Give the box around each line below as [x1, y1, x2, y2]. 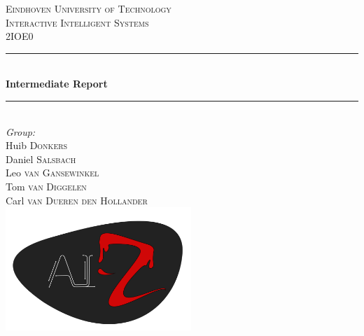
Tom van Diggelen [6, 178, 87, 193]
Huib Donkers [6, 138, 68, 153]
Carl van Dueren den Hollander [6, 192, 148, 207]
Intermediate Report [6, 76, 108, 91]
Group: [6, 124, 36, 139]
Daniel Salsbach [6, 151, 76, 166]
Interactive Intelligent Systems [6, 15, 149, 29]
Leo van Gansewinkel [6, 165, 99, 180]
